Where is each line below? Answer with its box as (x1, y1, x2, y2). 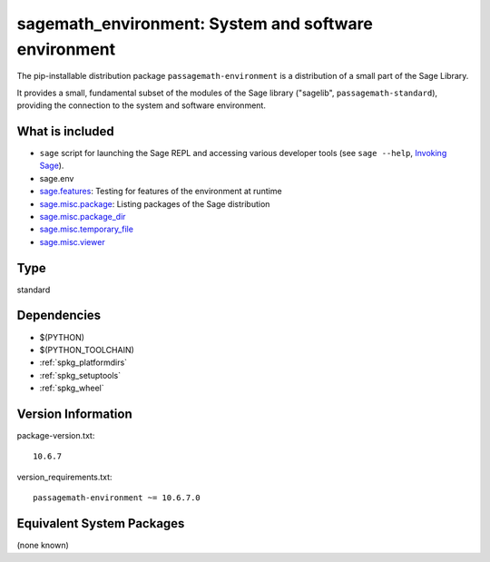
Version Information (16, 406, 132, 421)
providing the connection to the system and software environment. (16, 100, 267, 111)
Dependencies (16, 308, 102, 323)
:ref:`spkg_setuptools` (39, 370, 122, 380)
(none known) (16, 540, 70, 551)
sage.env (39, 173, 74, 183)
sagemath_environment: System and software (16, 14, 374, 34)
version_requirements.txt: (16, 471, 113, 482)
